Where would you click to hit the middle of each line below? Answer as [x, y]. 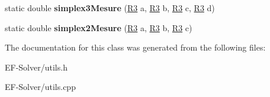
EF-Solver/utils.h [36, 67]
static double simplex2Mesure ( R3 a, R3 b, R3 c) [99, 27]
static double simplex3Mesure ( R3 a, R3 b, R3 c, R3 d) [110, 8]
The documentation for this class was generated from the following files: [135, 47]
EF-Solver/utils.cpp [40, 87]
